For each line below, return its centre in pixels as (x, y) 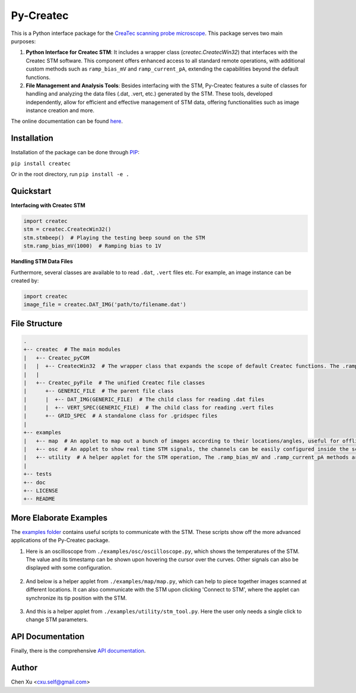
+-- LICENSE (41, 490)
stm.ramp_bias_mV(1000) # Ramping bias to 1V (92, 246)
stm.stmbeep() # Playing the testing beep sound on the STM (114, 238)
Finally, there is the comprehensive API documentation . (78, 651)
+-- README (39, 499)
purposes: (23, 41)
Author (24, 668)
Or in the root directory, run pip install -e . (70, 174)
